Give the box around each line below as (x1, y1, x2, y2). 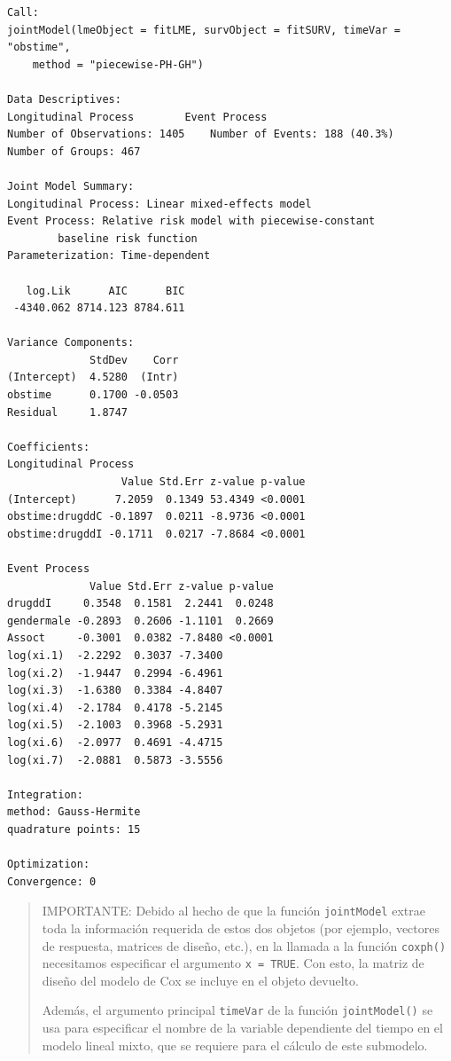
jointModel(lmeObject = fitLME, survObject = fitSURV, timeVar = (7, 23, 400, 36)
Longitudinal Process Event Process (7, 110, 268, 123)
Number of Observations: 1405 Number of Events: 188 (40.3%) (7, 128, 394, 141)
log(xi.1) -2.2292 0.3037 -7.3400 (7, 648, 223, 662)
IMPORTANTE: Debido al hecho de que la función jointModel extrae (42, 901, 425, 920)
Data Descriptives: (7, 92, 121, 106)
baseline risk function (58, 232, 198, 245)
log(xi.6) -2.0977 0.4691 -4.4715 (7, 735, 223, 749)
